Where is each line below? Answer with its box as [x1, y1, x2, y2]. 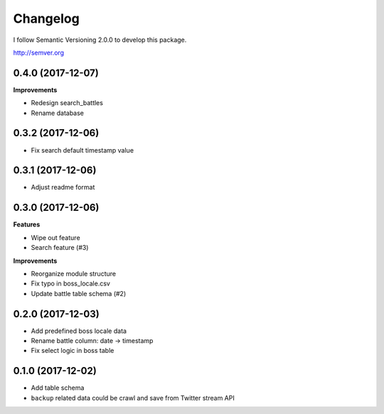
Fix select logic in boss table [31, 347, 114, 355]
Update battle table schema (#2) [31, 289, 127, 298]
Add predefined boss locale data [31, 327, 127, 335]
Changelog [13, 11, 80, 26]
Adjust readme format [31, 183, 95, 192]
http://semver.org [13, 48, 64, 57]
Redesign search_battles [31, 99, 103, 107]
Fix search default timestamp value [31, 146, 134, 154]
